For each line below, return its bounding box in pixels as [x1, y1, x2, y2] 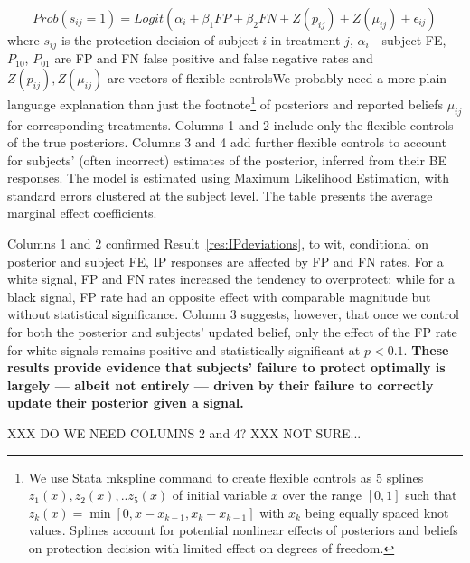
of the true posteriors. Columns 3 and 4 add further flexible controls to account [7, 133, 446, 152]
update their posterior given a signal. [7, 393, 244, 412]
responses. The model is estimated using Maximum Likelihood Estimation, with [7, 168, 450, 187]
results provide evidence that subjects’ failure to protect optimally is [7, 358, 446, 377]
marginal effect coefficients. [7, 203, 157, 222]
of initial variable [172, 485, 268, 504]
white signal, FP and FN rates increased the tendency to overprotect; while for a [7, 269, 455, 288]
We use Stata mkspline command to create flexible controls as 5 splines [28, 467, 424, 486]
